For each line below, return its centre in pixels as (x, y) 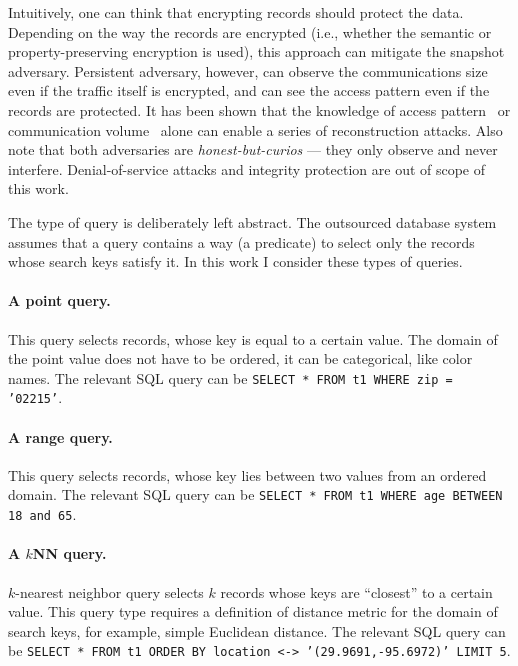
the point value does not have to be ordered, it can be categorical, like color (240, 358)
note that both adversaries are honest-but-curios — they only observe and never (253, 149)
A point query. (59, 300)
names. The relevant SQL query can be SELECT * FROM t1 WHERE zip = (230, 377)
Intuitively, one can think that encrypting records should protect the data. (236, 12)
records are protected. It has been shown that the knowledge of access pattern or (259, 109)
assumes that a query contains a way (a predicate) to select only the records (241, 241)
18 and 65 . (42, 514)
